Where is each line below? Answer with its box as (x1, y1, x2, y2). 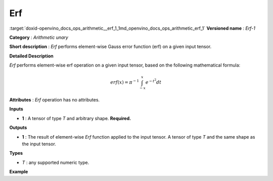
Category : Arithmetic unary (9, 34, 68, 40)
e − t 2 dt (145, 78, 162, 85)
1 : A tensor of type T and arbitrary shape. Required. (22, 115, 131, 121)
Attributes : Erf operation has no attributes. (9, 97, 100, 103)
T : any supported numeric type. (22, 159, 89, 165)
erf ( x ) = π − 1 (110, 79, 139, 85)
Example (9, 169, 28, 175)
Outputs (9, 125, 27, 131)
